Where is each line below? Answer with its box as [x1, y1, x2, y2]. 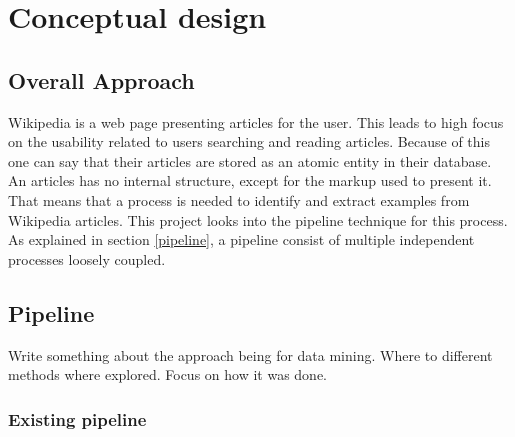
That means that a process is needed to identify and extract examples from [8, 189, 470, 210]
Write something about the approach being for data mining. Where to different [8, 344, 493, 365]
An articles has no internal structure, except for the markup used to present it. [8, 170, 492, 191]
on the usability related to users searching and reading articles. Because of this [8, 131, 490, 152]
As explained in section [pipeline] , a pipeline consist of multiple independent [8, 229, 475, 250]
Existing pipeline [8, 406, 147, 431]
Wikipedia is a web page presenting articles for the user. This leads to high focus [8, 111, 504, 132]
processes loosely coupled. [8, 248, 166, 269]
